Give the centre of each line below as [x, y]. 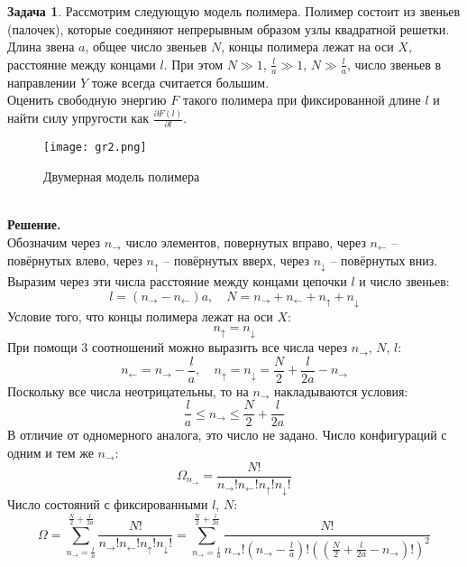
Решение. [34, 224]
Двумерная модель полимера [122, 177]
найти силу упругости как [78, 118]
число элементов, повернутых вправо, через [246, 242]
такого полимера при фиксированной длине [302, 100]
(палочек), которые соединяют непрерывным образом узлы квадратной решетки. [229, 28]
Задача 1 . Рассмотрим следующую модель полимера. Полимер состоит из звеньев [234, 11]
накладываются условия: [341, 390]
